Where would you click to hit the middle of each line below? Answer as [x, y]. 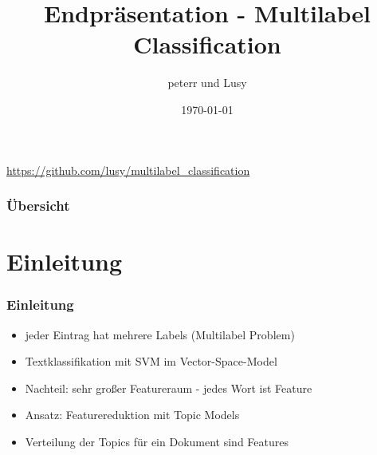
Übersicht [38, 206]
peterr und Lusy [207, 83]
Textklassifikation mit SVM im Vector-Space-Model [151, 361]
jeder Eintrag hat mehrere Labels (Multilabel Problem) [160, 334]
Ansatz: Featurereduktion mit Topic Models [132, 415]
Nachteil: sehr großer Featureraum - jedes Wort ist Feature [169, 388]
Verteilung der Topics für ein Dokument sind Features [157, 441]
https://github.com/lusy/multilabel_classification [128, 170]
